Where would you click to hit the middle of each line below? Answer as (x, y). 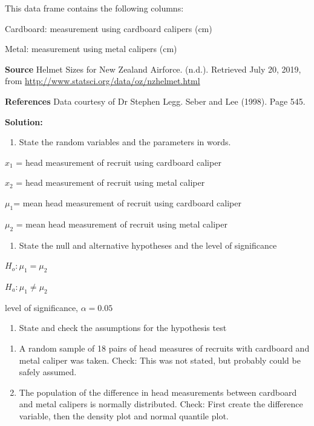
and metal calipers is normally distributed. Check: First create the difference (161, 404)
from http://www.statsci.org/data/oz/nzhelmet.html (103, 81)
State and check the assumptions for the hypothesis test (123, 328)
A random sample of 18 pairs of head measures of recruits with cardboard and (164, 348)
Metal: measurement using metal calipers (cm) (91, 49)
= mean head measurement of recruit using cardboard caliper (127, 202)
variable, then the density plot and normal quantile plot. (124, 415)
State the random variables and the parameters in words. (125, 142)
